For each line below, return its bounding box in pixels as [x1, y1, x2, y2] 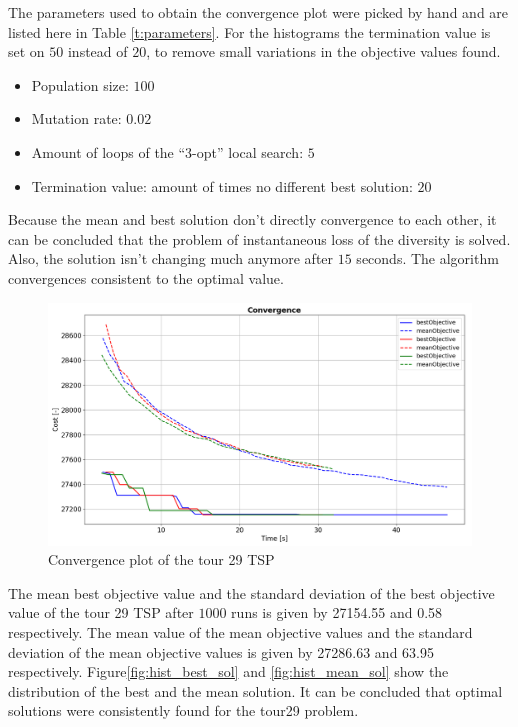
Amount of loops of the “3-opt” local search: [31, 141, 304, 162]
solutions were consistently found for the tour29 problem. [8, 700, 359, 721]
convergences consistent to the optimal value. [8, 267, 284, 288]
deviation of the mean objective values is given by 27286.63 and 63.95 [8, 641, 434, 662]
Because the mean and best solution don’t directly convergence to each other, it [8, 209, 497, 230]
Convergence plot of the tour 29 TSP [48, 549, 275, 570]
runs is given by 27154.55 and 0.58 [231, 602, 443, 623]
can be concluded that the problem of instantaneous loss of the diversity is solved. [8, 228, 511, 249]
